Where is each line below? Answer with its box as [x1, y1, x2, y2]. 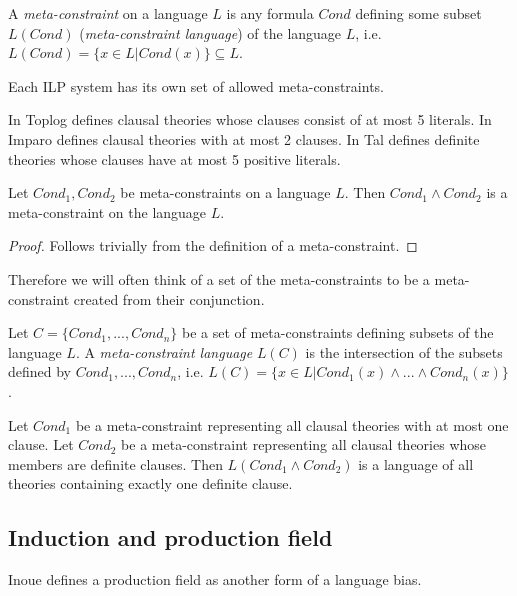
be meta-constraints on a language [120, 182, 331, 203]
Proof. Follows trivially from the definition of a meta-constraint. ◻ [8, 235, 418, 256]
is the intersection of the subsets [305, 341, 503, 362]
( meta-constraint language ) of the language [79, 22, 342, 43]
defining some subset [355, 3, 482, 23]
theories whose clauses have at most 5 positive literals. [8, 148, 341, 169]
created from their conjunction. [73, 288, 265, 309]
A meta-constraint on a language [8, 3, 208, 23]
